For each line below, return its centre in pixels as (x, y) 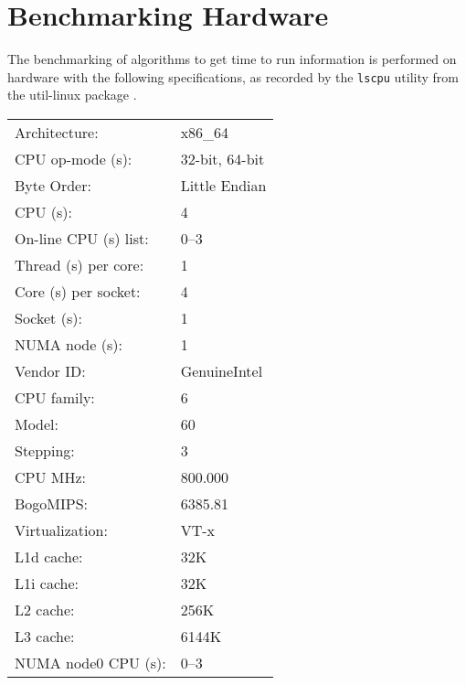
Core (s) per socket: (78, 291)
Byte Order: (53, 185)
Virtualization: (61, 530)
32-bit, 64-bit (222, 158)
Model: (37, 423)
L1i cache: (47, 583)
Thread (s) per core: (79, 264)
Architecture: (57, 132)
